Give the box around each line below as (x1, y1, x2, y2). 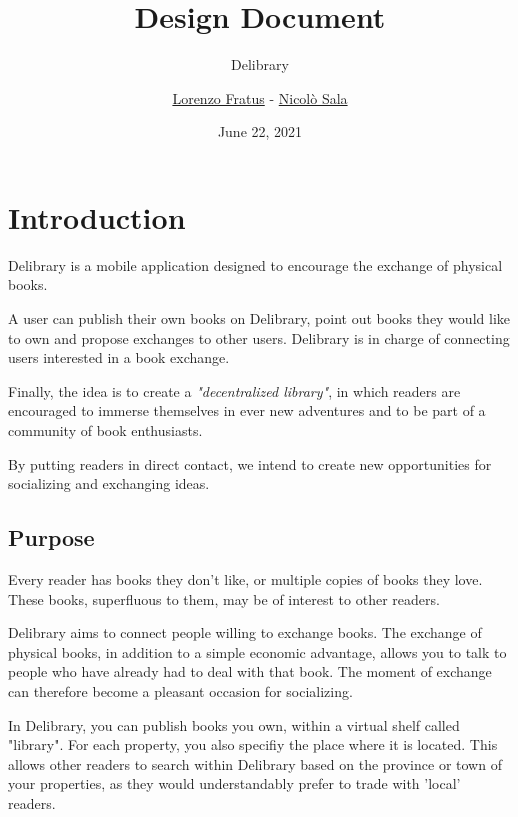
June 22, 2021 (217, 121, 303, 142)
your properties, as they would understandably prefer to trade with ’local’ (8, 773, 461, 794)
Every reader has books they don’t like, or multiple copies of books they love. (8, 568, 483, 589)
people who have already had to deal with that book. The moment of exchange (8, 661, 492, 682)
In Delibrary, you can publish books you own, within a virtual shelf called (8, 714, 460, 735)
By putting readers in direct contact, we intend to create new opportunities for (8, 453, 492, 474)
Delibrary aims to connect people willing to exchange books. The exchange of (8, 622, 482, 643)
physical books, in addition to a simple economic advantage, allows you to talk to (8, 641, 507, 662)
